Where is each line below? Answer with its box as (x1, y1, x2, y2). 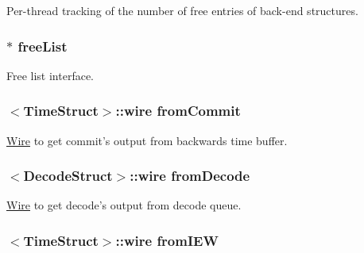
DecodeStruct (23, 166, 113, 186)
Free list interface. (6, 67, 95, 83)
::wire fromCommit (115, 101, 241, 121)
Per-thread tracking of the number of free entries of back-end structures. (6, 2, 358, 18)
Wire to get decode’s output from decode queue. (6, 197, 242, 213)
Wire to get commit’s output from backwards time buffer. (6, 132, 288, 148)
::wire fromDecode (130, 166, 250, 186)
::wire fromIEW (115, 230, 219, 250)
